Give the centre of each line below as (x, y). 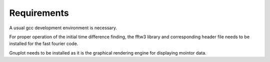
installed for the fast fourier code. (44, 44)
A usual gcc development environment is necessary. (63, 28)
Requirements (39, 13)
